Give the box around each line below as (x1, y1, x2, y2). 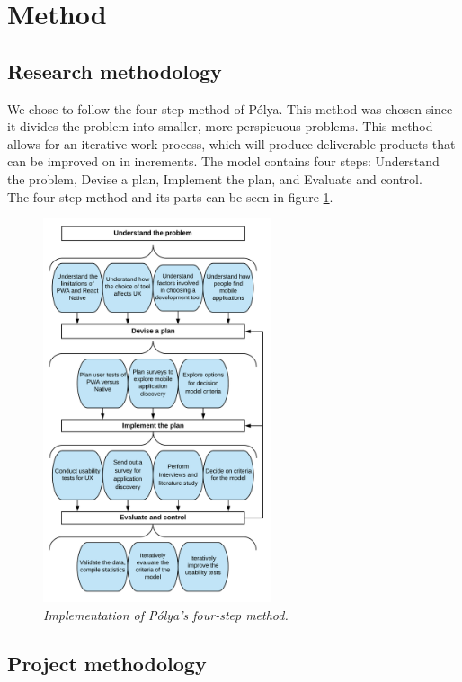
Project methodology (7, 649, 207, 677)
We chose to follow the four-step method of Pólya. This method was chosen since (7, 99, 453, 118)
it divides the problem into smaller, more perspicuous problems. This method (7, 117, 433, 136)
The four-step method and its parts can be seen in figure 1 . (7, 187, 333, 206)
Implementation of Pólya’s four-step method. (43, 605, 289, 624)
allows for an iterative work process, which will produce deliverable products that (7, 134, 456, 153)
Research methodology (7, 57, 222, 84)
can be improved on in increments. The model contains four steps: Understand (7, 152, 440, 171)
